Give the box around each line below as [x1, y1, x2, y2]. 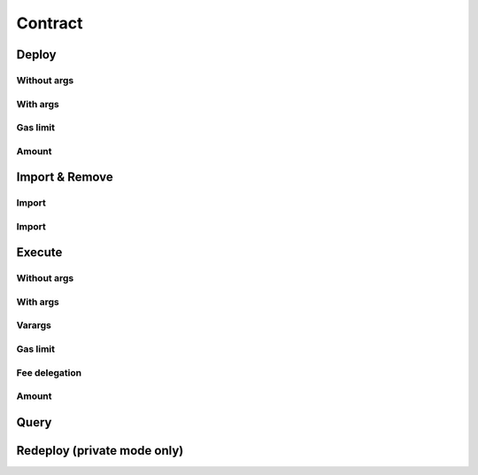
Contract [16, 13, 83, 33]
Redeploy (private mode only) [16, 443, 184, 458]
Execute [16, 245, 63, 261]
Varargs [16, 319, 52, 331]
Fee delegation [16, 366, 82, 378]
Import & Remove [16, 169, 114, 185]
